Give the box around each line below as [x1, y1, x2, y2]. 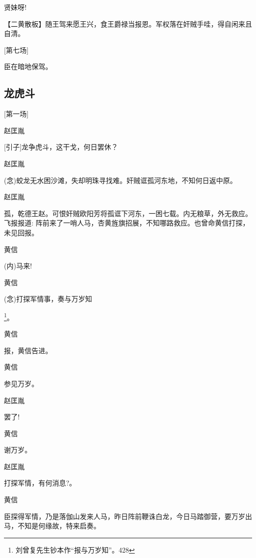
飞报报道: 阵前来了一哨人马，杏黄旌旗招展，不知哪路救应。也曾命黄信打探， [4, 218, 250, 228]
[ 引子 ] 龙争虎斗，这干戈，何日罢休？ [4, 142, 118, 152]
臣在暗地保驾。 [4, 61, 52, 72]
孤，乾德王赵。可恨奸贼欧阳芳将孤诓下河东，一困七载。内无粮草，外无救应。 [4, 208, 252, 218]
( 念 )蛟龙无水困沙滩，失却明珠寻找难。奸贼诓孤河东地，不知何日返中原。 [4, 175, 237, 185]
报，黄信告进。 [4, 345, 52, 355]
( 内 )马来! [4, 260, 32, 271]
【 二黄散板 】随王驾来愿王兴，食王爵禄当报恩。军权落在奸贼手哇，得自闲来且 [4, 18, 252, 29]
